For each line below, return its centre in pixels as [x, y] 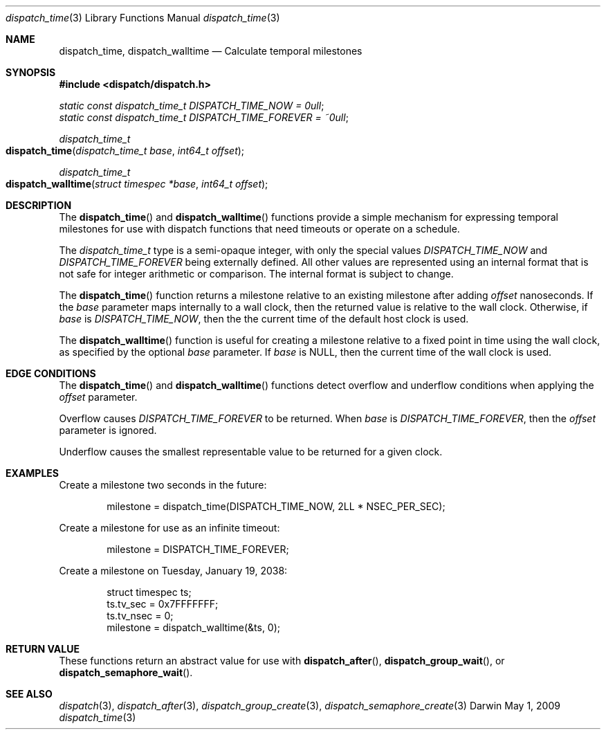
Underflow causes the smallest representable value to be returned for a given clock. [251, 452]
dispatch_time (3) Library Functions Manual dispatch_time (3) [143, 18]
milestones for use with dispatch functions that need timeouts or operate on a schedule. [259, 229]
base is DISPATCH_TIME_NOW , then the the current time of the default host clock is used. [264, 319]
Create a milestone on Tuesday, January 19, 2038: [173, 571]
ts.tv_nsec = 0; [140, 616]
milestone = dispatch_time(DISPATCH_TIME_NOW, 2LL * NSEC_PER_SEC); [276, 506]
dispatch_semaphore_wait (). [126, 672]
